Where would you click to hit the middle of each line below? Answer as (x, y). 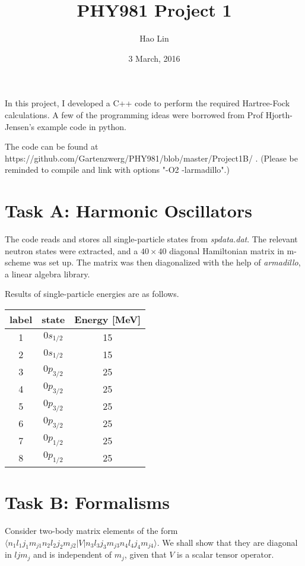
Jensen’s (20, 126)
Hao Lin (154, 38)
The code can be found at (52, 146)
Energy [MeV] (108, 319)
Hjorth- (279, 114)
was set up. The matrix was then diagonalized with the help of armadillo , (167, 262)
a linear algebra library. (47, 273)
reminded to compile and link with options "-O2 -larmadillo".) (117, 170)
